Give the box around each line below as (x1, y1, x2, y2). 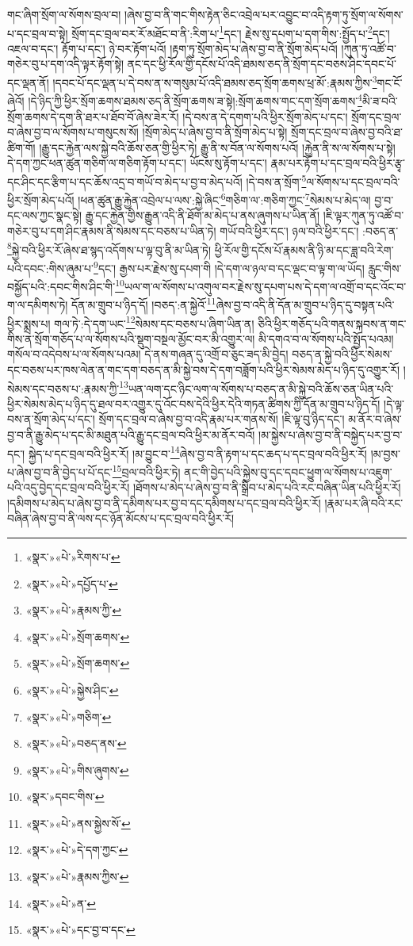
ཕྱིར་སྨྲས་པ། (7, 315, 51, 331)
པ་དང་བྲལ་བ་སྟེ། (7, 25, 68, 41)
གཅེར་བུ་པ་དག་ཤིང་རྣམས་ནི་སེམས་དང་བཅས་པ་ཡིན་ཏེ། (7, 223, 216, 239)
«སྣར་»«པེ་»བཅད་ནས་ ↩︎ (25, 735, 127, 752)
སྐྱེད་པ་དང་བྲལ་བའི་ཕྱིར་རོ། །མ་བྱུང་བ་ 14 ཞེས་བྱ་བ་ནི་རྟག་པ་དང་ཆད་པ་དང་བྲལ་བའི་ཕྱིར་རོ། (28, 442, 367, 462)
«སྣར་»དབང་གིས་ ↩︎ (25, 788, 105, 805)
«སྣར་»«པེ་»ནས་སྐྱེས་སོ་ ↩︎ (25, 814, 131, 831)
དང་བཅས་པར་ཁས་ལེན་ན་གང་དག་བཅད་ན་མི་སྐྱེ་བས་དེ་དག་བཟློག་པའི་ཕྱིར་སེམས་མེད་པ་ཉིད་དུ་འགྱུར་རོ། (7, 362, 400, 378)
